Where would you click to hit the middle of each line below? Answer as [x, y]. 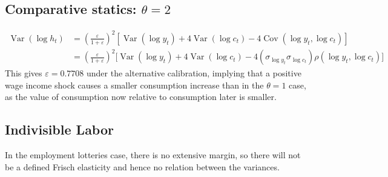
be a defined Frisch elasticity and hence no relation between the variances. [142, 166]
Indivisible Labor [59, 129]
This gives [24, 73]
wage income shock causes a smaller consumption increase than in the [134, 85]
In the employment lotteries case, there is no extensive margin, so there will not [153, 155]
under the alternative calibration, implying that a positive [194, 73]
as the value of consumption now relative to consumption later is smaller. [141, 97]
